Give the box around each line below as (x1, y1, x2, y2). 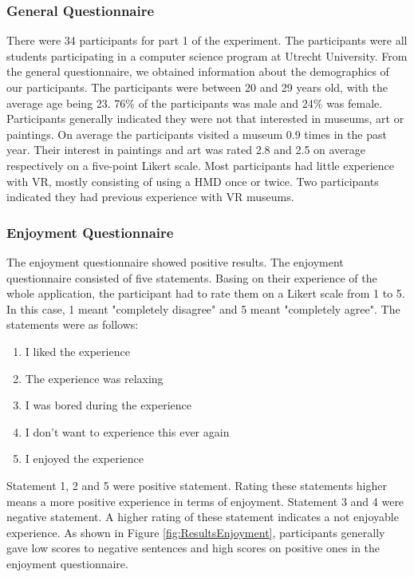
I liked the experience (25, 342, 130, 359)
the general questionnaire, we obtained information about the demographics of (6, 63, 389, 80)
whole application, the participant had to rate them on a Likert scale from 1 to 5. (6, 285, 405, 302)
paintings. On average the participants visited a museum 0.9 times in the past (6, 125, 387, 142)
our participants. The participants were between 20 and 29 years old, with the (6, 79, 388, 95)
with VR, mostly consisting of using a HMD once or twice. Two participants (6, 172, 379, 189)
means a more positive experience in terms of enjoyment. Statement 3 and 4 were (6, 492, 404, 509)
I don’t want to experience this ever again (25, 423, 230, 440)
